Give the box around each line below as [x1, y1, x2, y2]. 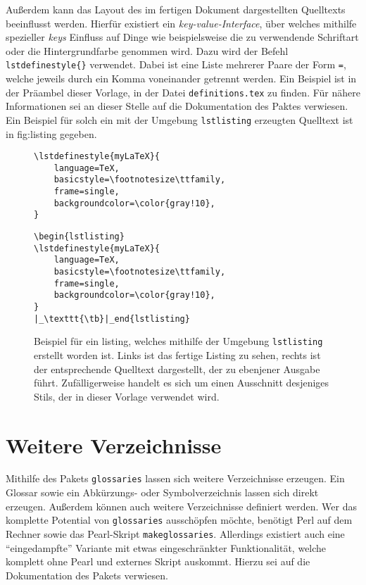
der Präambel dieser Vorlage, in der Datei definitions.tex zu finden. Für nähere [6, 84, 360, 99]
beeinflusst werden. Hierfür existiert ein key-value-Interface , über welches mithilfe [6, 15, 357, 30]
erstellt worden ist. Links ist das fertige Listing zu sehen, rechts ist [34, 347, 321, 362]
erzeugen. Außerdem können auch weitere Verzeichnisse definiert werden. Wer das [6, 498, 358, 513]
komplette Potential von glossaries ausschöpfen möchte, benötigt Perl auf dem [6, 512, 353, 527]
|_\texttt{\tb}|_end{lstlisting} [34, 313, 190, 324]
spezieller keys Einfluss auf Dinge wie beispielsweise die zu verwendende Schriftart [6, 30, 359, 44]
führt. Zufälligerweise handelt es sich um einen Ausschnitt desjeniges [34, 375, 329, 390]
